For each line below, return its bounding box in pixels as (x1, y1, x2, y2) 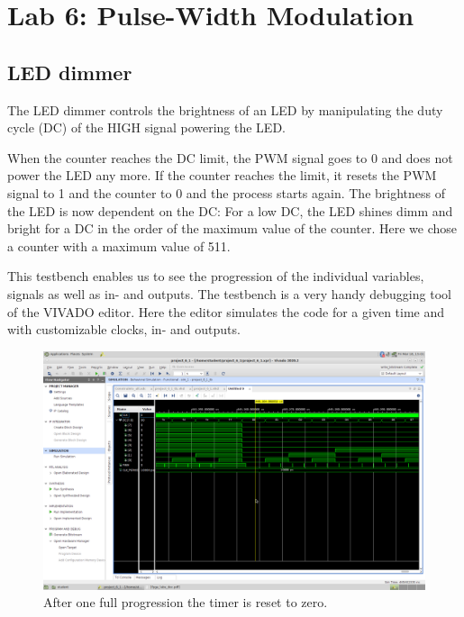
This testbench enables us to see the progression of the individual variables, (7, 267, 424, 286)
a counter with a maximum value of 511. (7, 236, 231, 255)
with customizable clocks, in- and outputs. (7, 320, 241, 339)
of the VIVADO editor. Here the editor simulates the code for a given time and (7, 302, 445, 321)
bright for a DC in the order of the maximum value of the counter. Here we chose (7, 219, 458, 238)
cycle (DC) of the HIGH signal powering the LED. (7, 118, 286, 137)
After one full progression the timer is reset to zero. (43, 593, 328, 612)
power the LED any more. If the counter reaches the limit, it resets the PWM (7, 166, 437, 185)
